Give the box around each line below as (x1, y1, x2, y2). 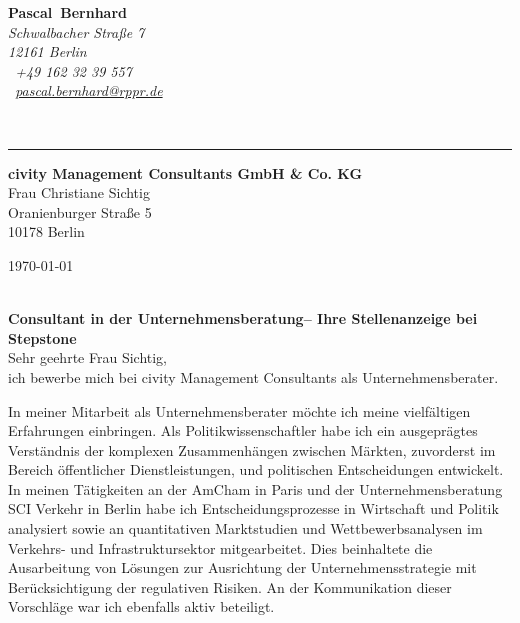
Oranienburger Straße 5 (8, 201, 152, 222)
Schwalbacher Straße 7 (8, 21, 145, 42)
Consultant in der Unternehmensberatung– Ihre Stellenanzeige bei (8, 308, 478, 329)
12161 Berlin (8, 41, 87, 62)
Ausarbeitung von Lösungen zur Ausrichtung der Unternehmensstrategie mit (8, 557, 477, 578)
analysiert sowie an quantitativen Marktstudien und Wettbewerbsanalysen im (8, 518, 483, 539)
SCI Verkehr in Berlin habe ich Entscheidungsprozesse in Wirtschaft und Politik (8, 498, 499, 519)
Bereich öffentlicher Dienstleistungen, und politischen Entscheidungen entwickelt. (8, 459, 504, 480)
